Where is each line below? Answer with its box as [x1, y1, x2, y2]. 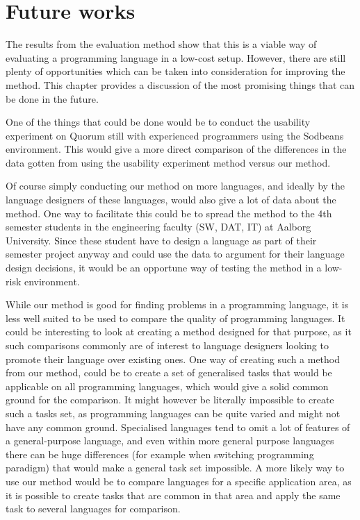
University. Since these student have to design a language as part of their [6, 233, 317, 247]
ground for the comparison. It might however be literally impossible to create [6, 392, 334, 407]
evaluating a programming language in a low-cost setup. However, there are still [6, 50, 346, 65]
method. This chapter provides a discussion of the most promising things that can [6, 77, 355, 92]
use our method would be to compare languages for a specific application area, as [6, 473, 352, 488]
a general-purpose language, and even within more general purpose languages [6, 433, 334, 448]
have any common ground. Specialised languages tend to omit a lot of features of [6, 419, 350, 434]
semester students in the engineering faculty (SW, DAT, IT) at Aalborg [6, 219, 311, 234]
